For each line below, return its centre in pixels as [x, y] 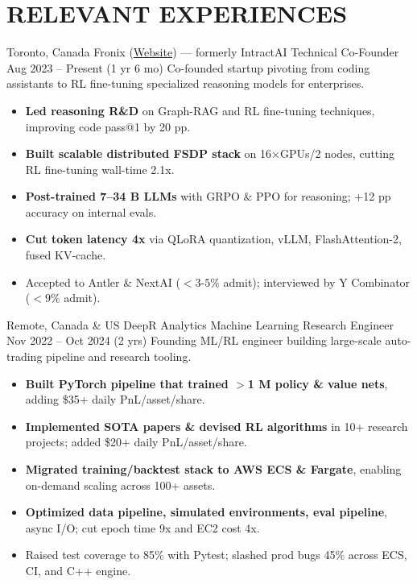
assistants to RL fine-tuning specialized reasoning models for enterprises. [186, 83]
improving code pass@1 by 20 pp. [108, 126]
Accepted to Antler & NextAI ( [103, 282]
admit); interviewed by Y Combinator [317, 282]
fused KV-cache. [66, 255]
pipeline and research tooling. [119, 356]
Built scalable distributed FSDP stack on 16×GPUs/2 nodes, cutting [210, 153]
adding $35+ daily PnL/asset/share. [115, 399]
